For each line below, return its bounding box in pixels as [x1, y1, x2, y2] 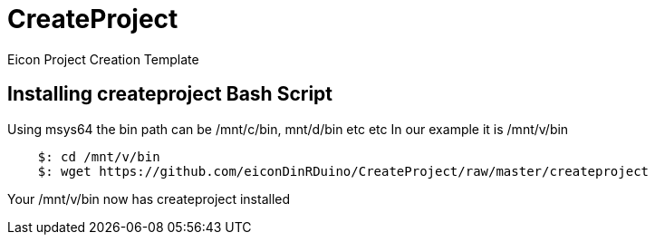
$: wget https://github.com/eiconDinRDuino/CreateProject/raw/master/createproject [37, 163, 650, 179]
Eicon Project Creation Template [7, 51, 199, 67]
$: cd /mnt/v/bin [37, 149, 160, 164]
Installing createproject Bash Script [7, 82, 333, 106]
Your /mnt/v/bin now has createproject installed [7, 190, 291, 207]
